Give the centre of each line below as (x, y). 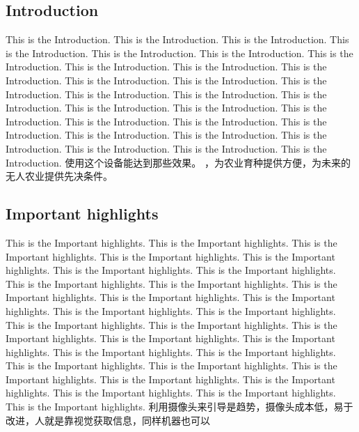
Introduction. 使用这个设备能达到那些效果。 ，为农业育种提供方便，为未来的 (178, 162)
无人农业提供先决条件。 (59, 176)
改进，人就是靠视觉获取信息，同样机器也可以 (108, 420)
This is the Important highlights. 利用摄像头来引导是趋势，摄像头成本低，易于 (179, 407)
